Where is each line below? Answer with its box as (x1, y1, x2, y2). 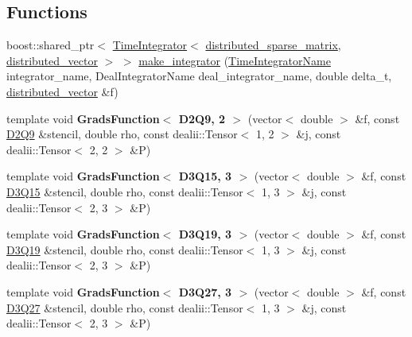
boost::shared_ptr (6, 37, 95, 53)
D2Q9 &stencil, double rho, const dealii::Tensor (6, 126, 238, 142)
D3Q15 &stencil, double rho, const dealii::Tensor (6, 183, 243, 199)
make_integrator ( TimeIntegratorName (138, 52, 331, 68)
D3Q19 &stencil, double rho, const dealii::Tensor (6, 241, 243, 258)
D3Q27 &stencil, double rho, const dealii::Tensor (6, 299, 243, 316)
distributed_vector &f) (6, 83, 119, 99)
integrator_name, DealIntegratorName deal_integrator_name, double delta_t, (6, 68, 392, 84)
